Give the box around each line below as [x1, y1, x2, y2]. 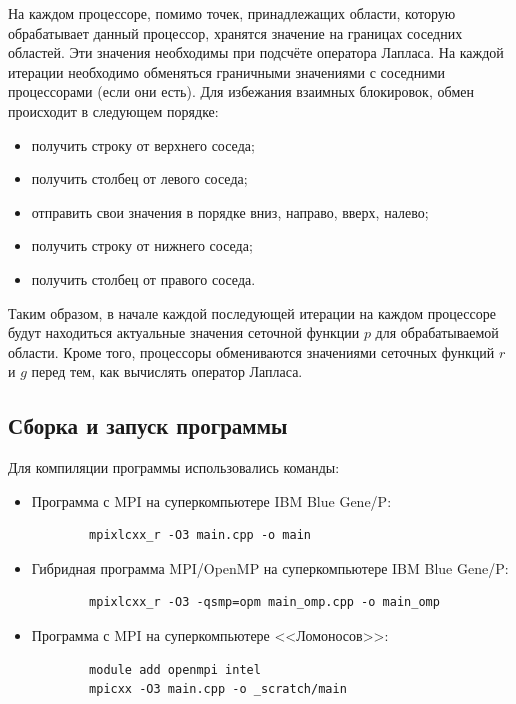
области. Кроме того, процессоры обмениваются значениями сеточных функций [8, 341, 495, 362]
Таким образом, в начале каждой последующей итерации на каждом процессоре [8, 302, 496, 323]
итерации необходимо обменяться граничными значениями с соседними [8, 61, 446, 82]
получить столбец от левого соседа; [31, 168, 248, 189]
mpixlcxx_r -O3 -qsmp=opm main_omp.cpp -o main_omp [89, 595, 440, 610]
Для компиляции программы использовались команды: [8, 457, 340, 478]
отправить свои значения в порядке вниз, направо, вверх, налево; [31, 201, 429, 222]
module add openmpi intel [89, 662, 261, 677]
